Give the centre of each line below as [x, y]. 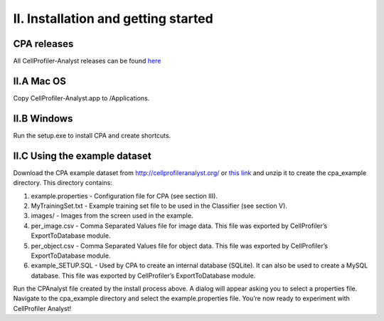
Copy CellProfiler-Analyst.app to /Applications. [81, 98]
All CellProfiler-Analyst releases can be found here [87, 61]
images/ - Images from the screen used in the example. [112, 216]
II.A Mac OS [40, 81]
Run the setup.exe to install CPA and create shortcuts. [92, 135]
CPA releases [43, 44]
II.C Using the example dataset [82, 156]
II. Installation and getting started [113, 19]
